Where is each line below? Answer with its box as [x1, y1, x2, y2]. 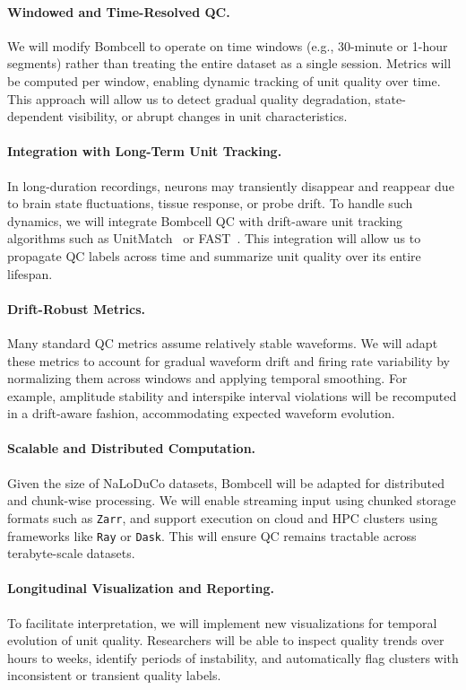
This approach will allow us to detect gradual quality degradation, [7, 89, 371, 108]
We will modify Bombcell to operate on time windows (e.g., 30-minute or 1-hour [7, 36, 448, 55]
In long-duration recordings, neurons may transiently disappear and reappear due [7, 176, 454, 195]
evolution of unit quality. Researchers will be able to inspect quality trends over [7, 631, 444, 650]
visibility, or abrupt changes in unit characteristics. [67, 107, 348, 126]
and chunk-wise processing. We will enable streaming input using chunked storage [7, 491, 456, 510]
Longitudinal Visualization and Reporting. [7, 579, 274, 598]
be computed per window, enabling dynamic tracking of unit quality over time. [7, 71, 441, 90]
